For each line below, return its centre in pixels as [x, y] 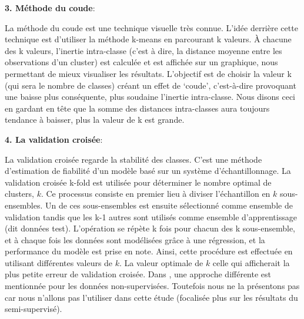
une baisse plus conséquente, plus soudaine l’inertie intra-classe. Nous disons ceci [150, 97]
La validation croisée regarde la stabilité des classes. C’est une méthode [133, 159]
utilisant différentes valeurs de [59, 262]
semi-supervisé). [34, 309]
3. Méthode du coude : [50, 8]
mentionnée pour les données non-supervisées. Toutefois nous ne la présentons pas [152, 286]
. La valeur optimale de [161, 262]
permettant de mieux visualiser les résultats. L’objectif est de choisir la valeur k [148, 73]
